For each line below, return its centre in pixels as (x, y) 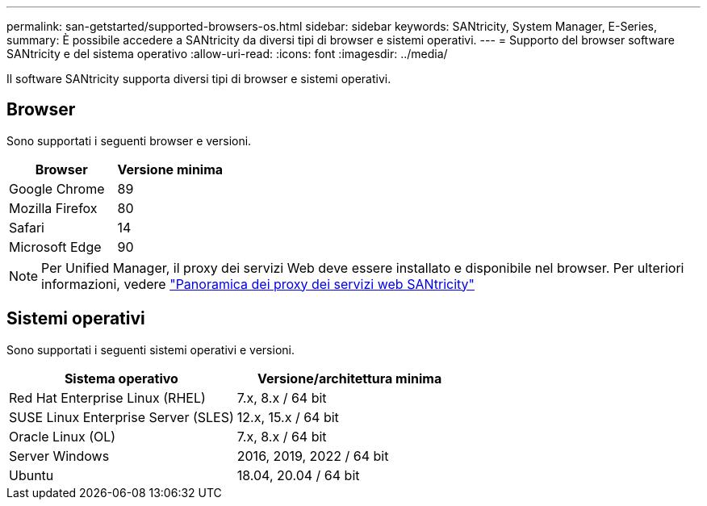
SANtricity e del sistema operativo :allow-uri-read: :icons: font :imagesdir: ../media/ (227, 54)
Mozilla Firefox (53, 208)
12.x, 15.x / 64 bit (288, 417)
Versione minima (170, 169)
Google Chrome (57, 188)
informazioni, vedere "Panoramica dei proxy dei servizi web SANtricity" (258, 284)
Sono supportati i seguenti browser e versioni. (129, 140)
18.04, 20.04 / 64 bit (298, 475)
